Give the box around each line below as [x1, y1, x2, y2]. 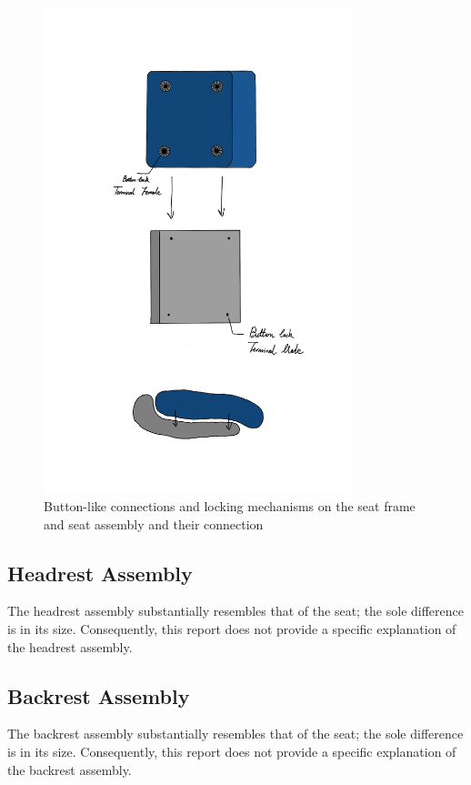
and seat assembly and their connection [44, 514, 264, 533]
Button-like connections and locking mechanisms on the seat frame [44, 496, 416, 515]
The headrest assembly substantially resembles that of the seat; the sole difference [7, 601, 465, 620]
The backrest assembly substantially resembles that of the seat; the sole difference [7, 724, 464, 743]
